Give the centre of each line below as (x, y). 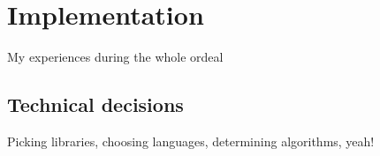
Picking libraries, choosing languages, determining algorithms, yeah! (191, 141)
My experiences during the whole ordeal (115, 57)
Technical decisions (95, 104)
